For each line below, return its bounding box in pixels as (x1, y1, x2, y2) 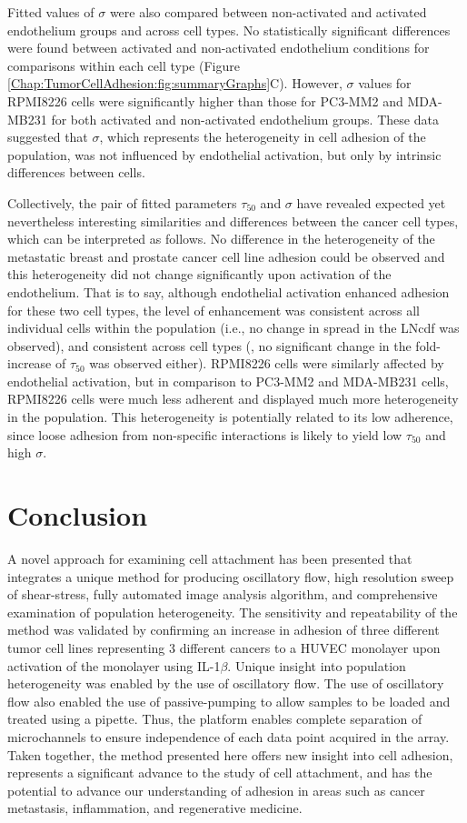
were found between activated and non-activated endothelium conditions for (7, 38, 430, 57)
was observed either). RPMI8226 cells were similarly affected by (89, 354, 444, 373)
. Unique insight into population (227, 656, 406, 675)
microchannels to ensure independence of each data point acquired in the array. (7, 727, 450, 746)
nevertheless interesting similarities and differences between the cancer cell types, (7, 211, 459, 230)
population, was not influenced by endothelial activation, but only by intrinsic (7, 145, 442, 164)
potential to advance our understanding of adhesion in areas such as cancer (7, 780, 425, 799)
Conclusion (7, 497, 148, 534)
